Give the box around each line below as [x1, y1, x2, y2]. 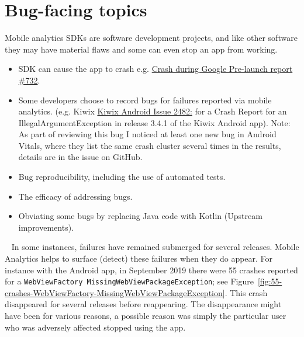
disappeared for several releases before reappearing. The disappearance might [5, 298, 282, 310]
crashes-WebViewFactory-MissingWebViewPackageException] [5, 286, 225, 298]
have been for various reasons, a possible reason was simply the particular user [5, 310, 286, 322]
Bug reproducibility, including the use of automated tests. [18, 171, 226, 183]
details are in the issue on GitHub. [18, 151, 143, 163]
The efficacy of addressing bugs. [18, 190, 133, 202]
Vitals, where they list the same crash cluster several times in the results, [18, 139, 281, 151]
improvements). [18, 221, 74, 233]
